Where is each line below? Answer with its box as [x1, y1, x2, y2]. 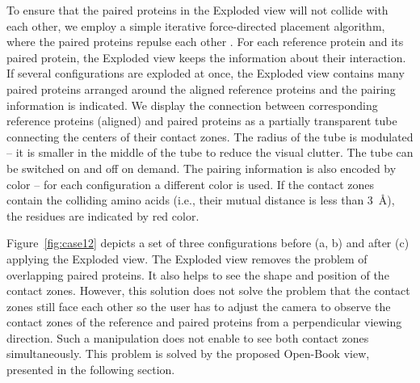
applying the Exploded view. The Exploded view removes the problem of [6, 250, 367, 267]
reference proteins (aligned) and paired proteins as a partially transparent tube [6, 112, 397, 129]
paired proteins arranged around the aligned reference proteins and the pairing [6, 80, 396, 97]
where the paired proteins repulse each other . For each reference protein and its [6, 33, 404, 50]
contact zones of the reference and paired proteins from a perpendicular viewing [6, 314, 402, 330]
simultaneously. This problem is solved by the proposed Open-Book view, [6, 345, 370, 362]
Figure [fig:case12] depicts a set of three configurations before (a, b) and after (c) [6, 234, 409, 251]
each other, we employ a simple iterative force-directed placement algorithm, [6, 17, 385, 34]
